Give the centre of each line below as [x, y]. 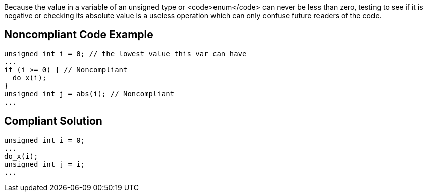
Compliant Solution [53, 121]
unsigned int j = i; [45, 164]
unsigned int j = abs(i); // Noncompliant [89, 94]
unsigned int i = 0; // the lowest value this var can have [125, 54]
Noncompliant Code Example [79, 35]
